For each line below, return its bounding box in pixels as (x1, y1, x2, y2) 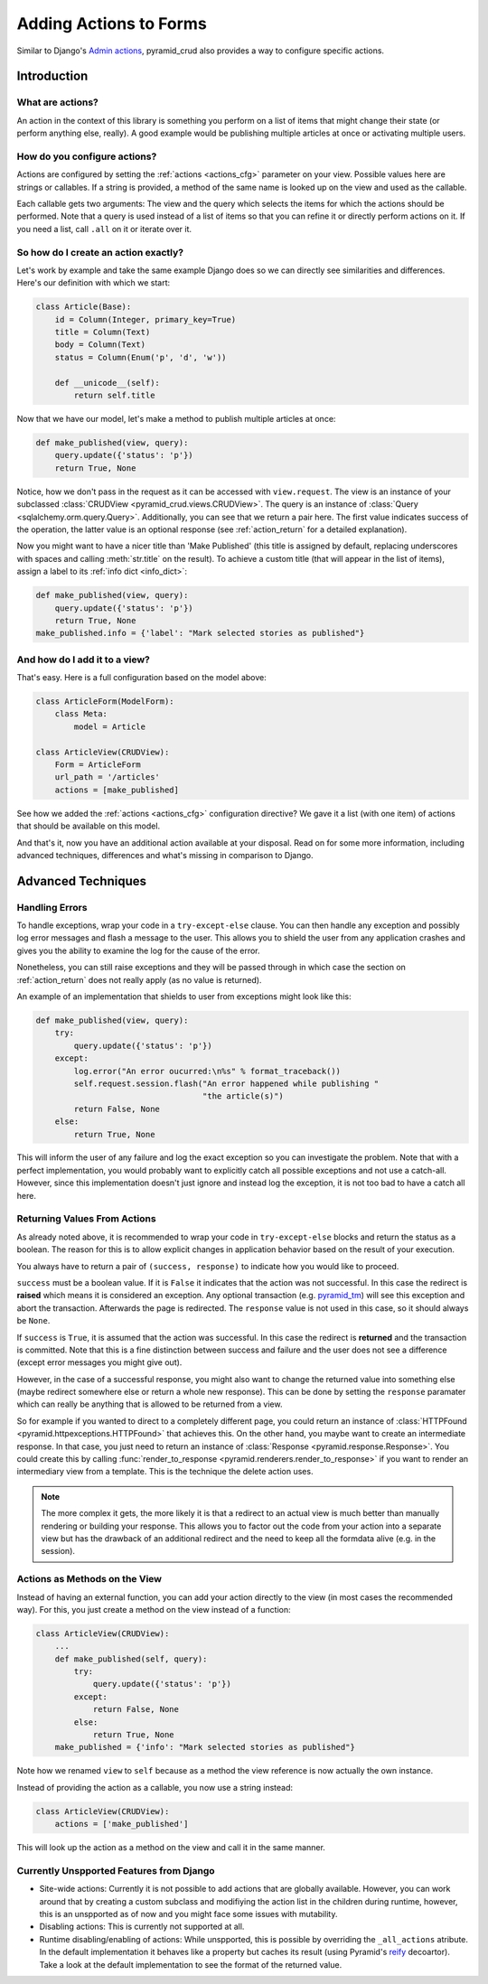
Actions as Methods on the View (16, 1573, 163, 1586)
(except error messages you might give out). (16, 1357, 183, 1368)
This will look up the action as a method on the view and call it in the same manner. (16, 1842, 325, 1853)
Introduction (16, 69, 89, 84)
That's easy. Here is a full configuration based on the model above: (16, 672, 267, 683)
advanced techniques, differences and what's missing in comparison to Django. (16, 849, 314, 860)
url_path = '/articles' (54, 772, 160, 782)
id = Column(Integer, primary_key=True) (54, 314, 237, 324)
